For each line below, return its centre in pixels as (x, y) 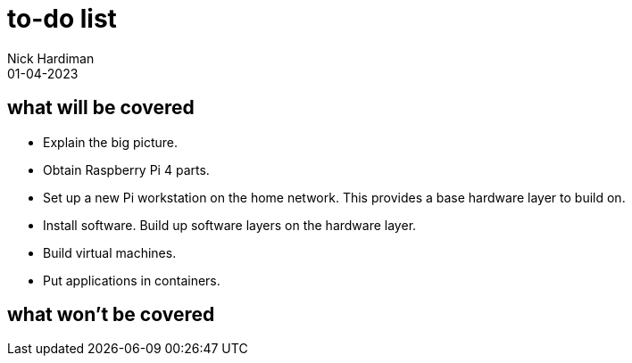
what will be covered (101, 108)
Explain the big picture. (110, 142)
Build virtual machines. (110, 252)
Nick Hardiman (51, 58)
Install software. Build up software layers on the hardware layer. (230, 225)
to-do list (62, 19)
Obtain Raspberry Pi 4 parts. (126, 169)
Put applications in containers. (132, 280)
